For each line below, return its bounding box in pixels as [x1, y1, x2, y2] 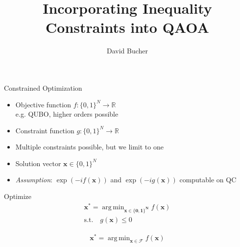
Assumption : [15, 174, 52, 185]
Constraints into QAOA [46, 17, 209, 37]
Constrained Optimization [4, 82, 82, 93]
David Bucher [106, 46, 148, 56]
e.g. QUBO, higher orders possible [15, 109, 119, 119]
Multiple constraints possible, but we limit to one [15, 142, 164, 152]
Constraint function [15, 125, 74, 135]
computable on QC [179, 174, 237, 185]
